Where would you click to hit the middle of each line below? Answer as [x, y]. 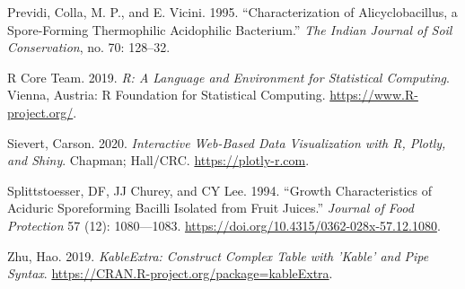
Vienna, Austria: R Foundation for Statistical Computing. [167, 95]
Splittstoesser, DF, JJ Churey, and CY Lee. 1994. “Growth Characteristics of [219, 190]
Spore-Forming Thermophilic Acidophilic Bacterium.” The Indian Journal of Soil [230, 29]
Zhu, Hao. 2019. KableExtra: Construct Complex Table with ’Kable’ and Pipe [218, 255]
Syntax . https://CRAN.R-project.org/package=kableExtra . [170, 273]
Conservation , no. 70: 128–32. [89, 47]
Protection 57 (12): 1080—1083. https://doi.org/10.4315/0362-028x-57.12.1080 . [224, 225]
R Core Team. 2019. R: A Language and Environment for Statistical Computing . [228, 77]
